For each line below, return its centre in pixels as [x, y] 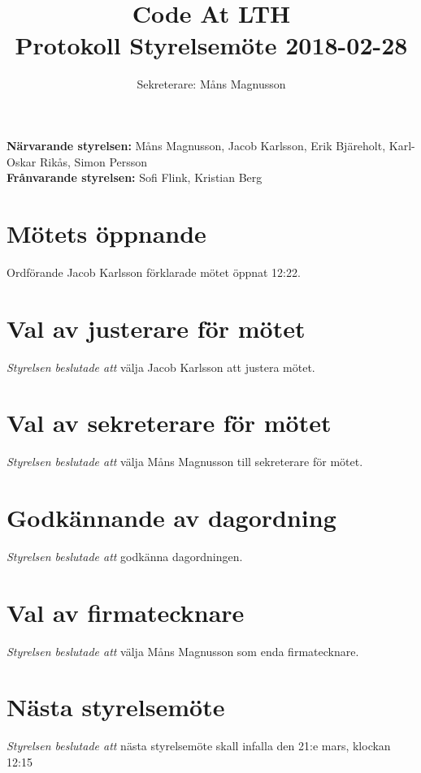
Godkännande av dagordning [171, 518]
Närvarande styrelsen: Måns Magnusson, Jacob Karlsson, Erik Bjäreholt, [196, 145]
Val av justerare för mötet [156, 328]
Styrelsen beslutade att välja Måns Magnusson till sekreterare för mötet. [185, 462]
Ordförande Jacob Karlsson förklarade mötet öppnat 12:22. [154, 272]
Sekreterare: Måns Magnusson [211, 84]
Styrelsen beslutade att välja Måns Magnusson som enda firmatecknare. [183, 651]
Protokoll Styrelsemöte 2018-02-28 [211, 45]
